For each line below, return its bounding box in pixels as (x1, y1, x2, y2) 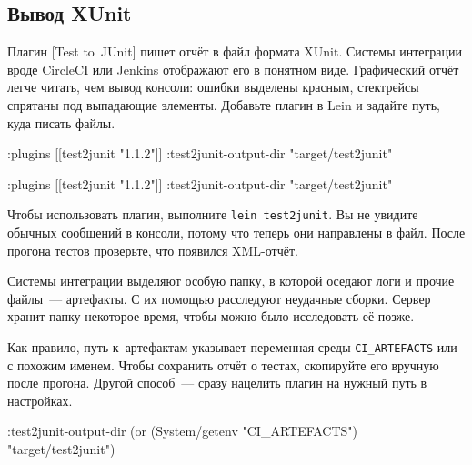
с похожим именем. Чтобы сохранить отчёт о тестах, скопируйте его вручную (7, 355, 439, 374)
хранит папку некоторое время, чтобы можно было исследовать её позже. (7, 307, 415, 326)
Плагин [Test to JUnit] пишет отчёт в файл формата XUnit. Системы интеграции (7, 42, 462, 61)
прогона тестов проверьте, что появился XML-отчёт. (7, 240, 298, 259)
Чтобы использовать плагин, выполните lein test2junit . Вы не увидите (7, 205, 418, 224)
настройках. (7, 390, 73, 409)
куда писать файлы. (7, 113, 115, 132)
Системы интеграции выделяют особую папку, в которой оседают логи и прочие (7, 271, 455, 290)
